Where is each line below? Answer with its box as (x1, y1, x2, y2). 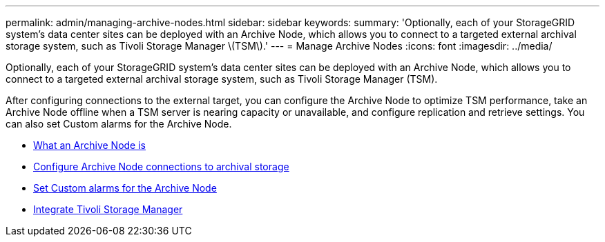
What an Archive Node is (33, 139, 146, 151)
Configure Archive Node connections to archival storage (33, 161, 289, 172)
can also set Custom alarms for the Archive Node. (6, 118, 232, 130)
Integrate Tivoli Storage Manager (33, 203, 183, 215)
